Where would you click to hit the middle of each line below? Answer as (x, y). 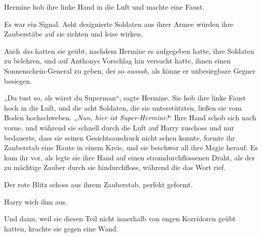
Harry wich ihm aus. (36, 201)
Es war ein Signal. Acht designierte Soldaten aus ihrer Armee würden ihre (119, 24)
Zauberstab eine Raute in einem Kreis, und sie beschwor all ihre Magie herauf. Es (131, 147)
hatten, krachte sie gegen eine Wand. (61, 228)
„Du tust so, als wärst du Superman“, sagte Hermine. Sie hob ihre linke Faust (125, 98)
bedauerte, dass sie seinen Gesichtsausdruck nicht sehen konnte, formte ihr (120, 137)
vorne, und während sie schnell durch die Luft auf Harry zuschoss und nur (119, 127)
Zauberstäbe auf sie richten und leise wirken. (73, 34)
